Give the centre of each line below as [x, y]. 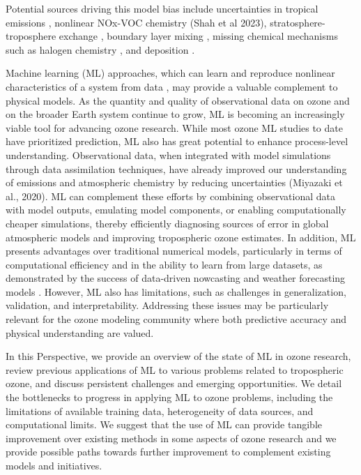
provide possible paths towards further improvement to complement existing [168, 452]
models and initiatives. [54, 465]
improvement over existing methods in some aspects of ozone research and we [171, 438]
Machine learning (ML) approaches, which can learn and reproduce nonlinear [170, 73]
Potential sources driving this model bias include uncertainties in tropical [162, 8]
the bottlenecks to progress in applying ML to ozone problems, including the [169, 397]
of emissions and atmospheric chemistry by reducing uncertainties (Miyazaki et [174, 182]
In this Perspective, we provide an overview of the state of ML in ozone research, [178, 356]
